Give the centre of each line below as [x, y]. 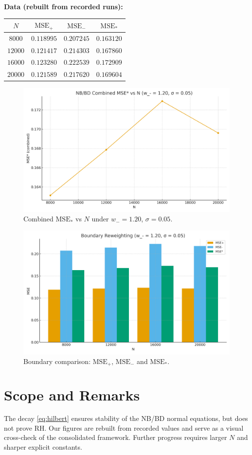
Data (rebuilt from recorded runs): [63, 6]
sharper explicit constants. [43, 447]
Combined [38, 219]
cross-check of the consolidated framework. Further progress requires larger [116, 437]
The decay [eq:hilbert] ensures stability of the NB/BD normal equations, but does [126, 418]
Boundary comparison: [57, 361]
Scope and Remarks [72, 395]
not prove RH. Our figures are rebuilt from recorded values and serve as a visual [124, 428]
